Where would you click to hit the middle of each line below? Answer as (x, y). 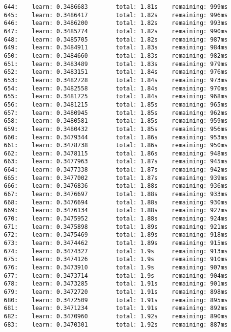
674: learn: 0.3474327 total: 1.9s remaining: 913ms (116, 251)
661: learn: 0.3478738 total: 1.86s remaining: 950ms (116, 145)
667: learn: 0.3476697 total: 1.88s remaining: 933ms (116, 194)
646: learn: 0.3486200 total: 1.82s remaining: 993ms (116, 23)
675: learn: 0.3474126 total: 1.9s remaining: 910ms (116, 259)
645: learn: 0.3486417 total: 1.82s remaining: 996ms (116, 15)
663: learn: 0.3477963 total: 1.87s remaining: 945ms (116, 162)
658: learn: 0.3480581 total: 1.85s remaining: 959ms (116, 121)
